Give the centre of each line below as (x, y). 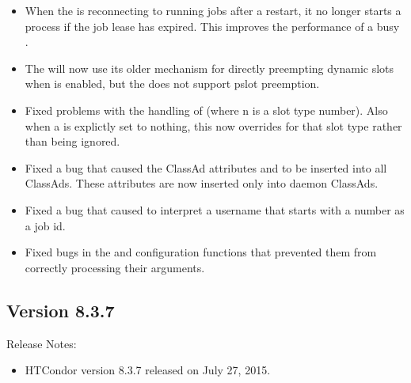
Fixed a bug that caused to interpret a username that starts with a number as (215, 209)
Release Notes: (42, 343)
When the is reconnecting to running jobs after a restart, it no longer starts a (213, 10)
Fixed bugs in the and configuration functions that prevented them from (201, 252)
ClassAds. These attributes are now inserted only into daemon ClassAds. (202, 183)
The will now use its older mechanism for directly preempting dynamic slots (209, 68)
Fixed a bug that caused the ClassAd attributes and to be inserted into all (206, 167)
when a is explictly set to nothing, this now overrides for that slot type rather (213, 125)
